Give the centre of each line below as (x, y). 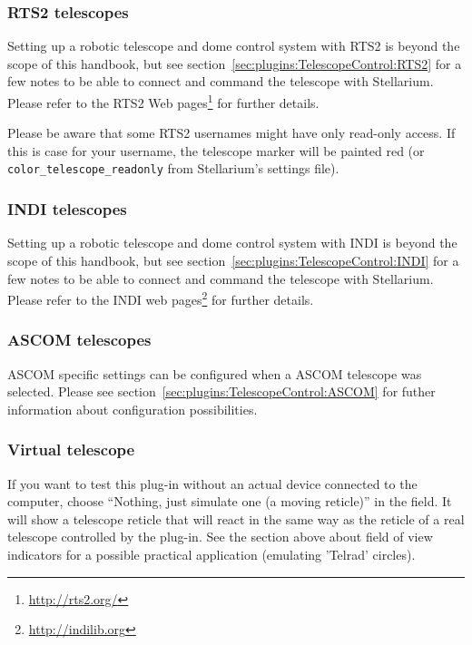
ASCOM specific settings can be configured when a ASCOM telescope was (215, 373)
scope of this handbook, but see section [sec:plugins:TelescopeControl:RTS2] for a (235, 63)
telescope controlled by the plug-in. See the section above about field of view (220, 537)
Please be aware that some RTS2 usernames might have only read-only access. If (231, 133)
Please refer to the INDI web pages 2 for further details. (161, 298)
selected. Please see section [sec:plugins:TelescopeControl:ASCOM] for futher (221, 391)
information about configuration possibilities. (133, 409)
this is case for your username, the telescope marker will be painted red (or (216, 150)
